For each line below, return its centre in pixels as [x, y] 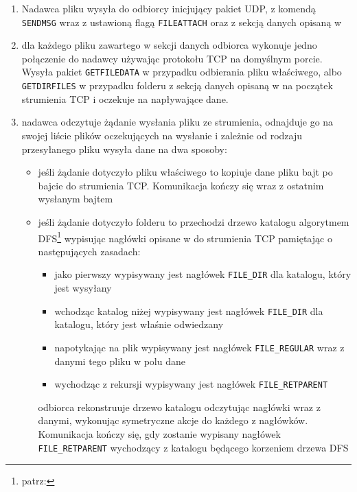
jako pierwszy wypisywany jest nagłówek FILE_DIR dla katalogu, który [203, 274]
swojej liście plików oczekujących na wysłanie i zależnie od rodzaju [162, 135]
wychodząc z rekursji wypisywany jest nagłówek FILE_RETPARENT [191, 384]
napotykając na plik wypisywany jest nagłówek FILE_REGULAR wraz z [199, 347]
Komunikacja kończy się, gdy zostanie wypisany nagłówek [159, 433]
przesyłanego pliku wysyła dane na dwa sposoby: [124, 149]
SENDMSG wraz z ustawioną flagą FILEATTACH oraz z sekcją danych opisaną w [182, 22]
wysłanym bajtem [76, 199]
